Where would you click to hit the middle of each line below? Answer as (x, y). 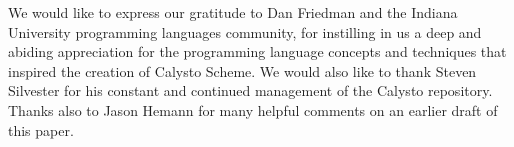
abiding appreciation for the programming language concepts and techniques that (257, 51)
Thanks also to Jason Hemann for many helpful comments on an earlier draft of (253, 109)
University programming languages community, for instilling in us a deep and (245, 31)
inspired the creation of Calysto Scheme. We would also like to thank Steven (242, 70)
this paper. (41, 129)
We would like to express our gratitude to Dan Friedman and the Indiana (233, 12)
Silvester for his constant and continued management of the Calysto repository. (250, 90)
